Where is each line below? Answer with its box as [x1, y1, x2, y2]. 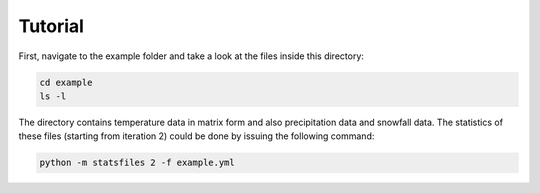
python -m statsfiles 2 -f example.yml [39, 157, 235, 169]
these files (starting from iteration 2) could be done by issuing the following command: [18, 130, 375, 142]
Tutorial [18, 15, 85, 37]
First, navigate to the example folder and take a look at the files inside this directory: [18, 50, 365, 62]
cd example [39, 76, 93, 88]
